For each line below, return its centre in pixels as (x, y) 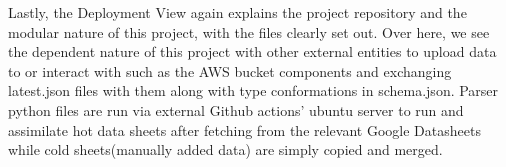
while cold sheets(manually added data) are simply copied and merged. (225, 149)
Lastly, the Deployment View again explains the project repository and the (237, 12)
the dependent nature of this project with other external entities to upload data (252, 51)
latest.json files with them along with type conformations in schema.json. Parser (253, 90)
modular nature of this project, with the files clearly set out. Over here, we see (249, 31)
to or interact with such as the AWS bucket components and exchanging (230, 70)
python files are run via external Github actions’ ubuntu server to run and (236, 109)
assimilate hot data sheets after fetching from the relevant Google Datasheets (244, 129)
